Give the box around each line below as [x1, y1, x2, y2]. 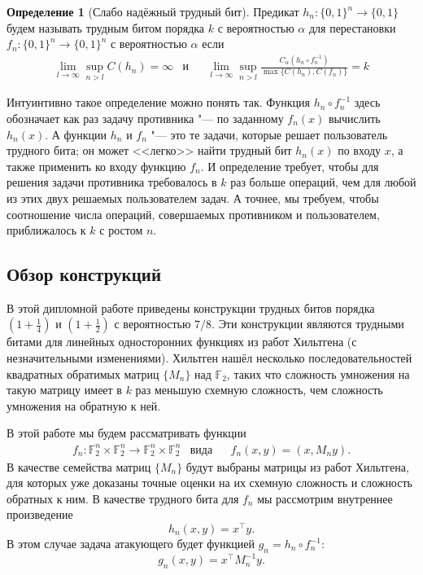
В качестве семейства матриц [7, 458, 151, 475]
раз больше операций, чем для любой [230, 173, 416, 191]
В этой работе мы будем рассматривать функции [7, 424, 246, 441]
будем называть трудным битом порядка [7, 19, 205, 36]
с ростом [99, 222, 143, 239]
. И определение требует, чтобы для [200, 157, 379, 174]
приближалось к [7, 222, 86, 239]
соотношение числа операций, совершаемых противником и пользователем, [7, 205, 380, 222]
